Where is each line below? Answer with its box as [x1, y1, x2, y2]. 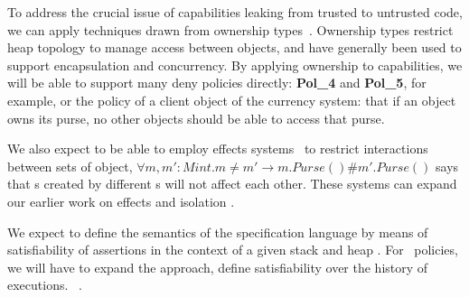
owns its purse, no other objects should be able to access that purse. [7, 108, 385, 127]
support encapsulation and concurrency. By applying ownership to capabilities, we [7, 55, 463, 74]
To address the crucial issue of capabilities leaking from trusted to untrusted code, [7, 3, 463, 21]
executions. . [7, 275, 82, 294]
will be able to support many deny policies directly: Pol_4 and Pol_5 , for [7, 73, 427, 92]
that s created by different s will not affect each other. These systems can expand [7, 174, 457, 193]
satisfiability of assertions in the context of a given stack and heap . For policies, [7, 240, 458, 259]
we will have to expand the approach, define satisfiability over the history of [7, 257, 428, 276]
